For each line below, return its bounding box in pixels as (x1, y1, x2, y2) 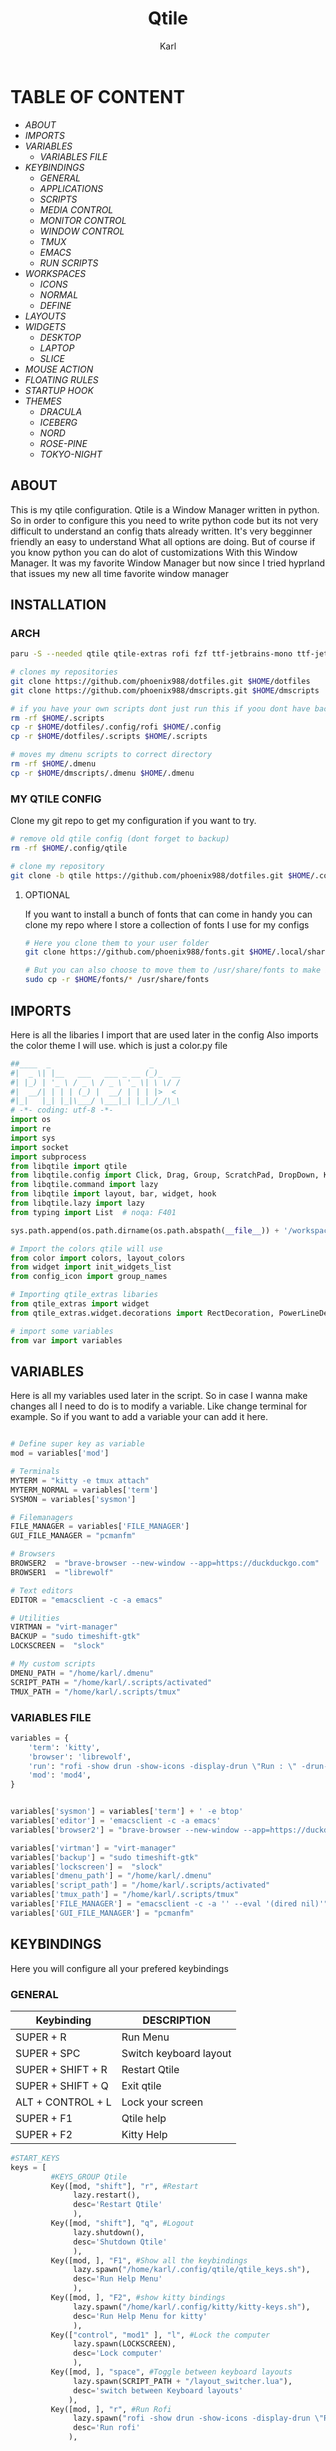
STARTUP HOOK (24, 384, 94, 396)
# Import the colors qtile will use (10, 1243, 163, 1254)
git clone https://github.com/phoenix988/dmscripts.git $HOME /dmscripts (10, 685, 320, 696)
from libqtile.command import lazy (10, 1180, 159, 1190)
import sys (10, 1133, 56, 1143)
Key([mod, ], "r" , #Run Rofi (50, 2404, 172, 2414)
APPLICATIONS (39, 182, 104, 194)
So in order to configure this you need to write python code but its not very (10, 514, 319, 526)
